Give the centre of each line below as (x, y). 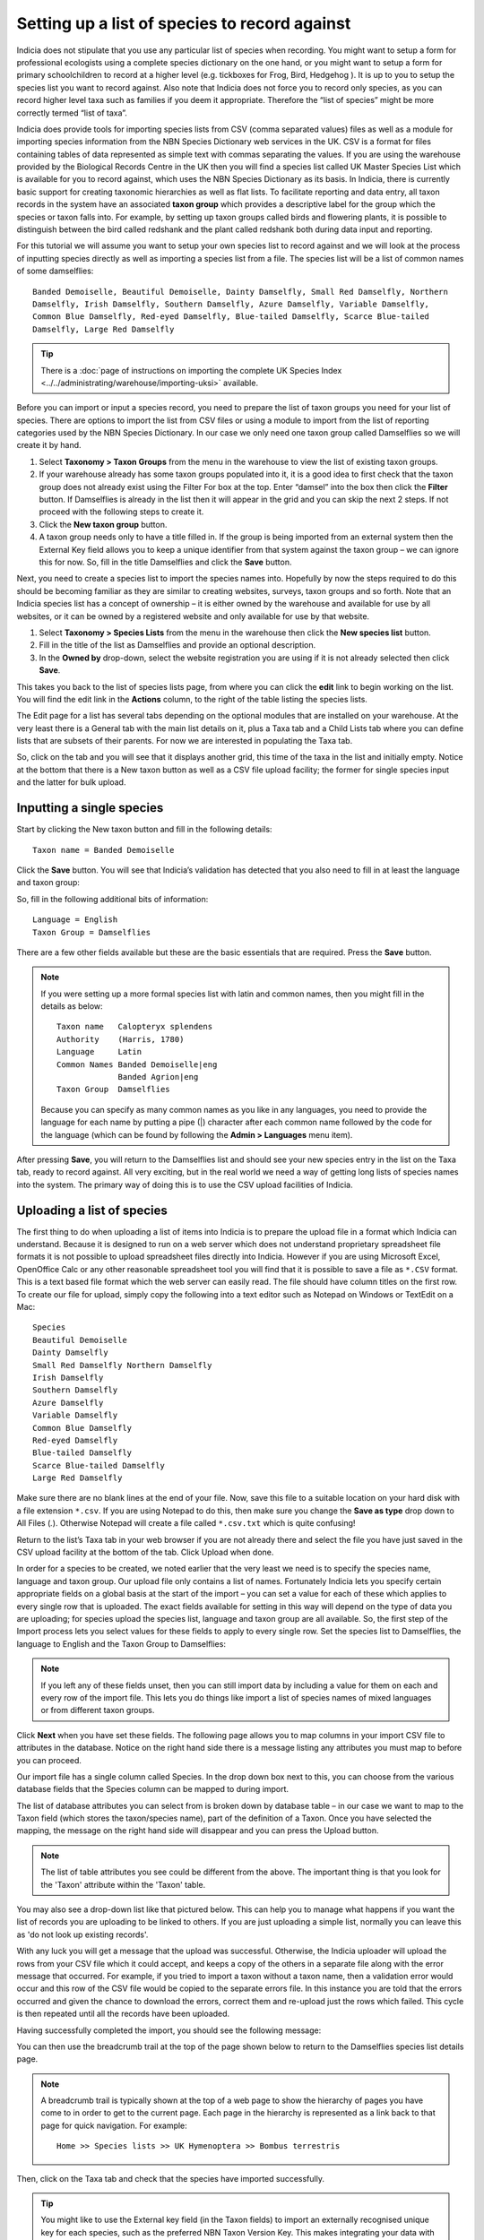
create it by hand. (49, 445)
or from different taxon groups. (98, 1710)
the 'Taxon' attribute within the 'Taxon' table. (123, 1884)
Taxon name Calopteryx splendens (135, 1027)
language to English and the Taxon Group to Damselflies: (121, 1643)
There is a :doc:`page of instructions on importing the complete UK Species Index (191, 370)
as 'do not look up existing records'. (82, 1934)
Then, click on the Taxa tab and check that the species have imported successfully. (170, 2178)
